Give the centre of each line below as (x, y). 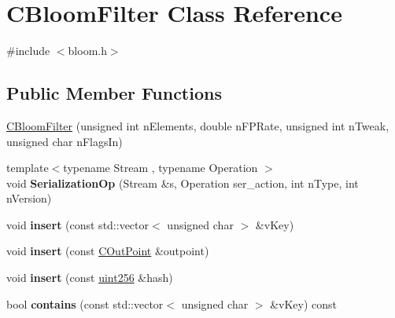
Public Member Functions (114, 93)
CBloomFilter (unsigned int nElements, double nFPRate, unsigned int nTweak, (198, 125)
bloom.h (87, 51)
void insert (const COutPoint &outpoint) (108, 251)
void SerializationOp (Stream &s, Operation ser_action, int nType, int (183, 183)
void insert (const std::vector (78, 224)
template (28, 168)
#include (28, 51)
